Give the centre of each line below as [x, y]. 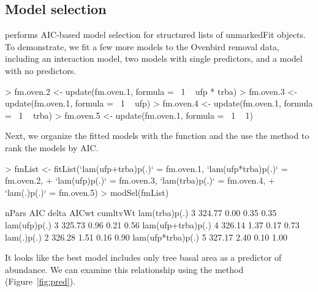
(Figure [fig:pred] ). [40, 281]
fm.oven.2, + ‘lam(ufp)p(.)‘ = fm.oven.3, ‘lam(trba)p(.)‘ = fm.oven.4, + [140, 180]
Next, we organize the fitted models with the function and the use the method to [157, 136]
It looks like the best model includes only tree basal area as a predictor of [143, 257]
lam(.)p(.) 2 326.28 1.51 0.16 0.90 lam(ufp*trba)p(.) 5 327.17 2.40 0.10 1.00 [146, 237]
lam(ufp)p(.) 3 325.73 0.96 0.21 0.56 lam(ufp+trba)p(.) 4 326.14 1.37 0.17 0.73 [152, 224]
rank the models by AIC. [52, 147]
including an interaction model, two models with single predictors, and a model [154, 58]
